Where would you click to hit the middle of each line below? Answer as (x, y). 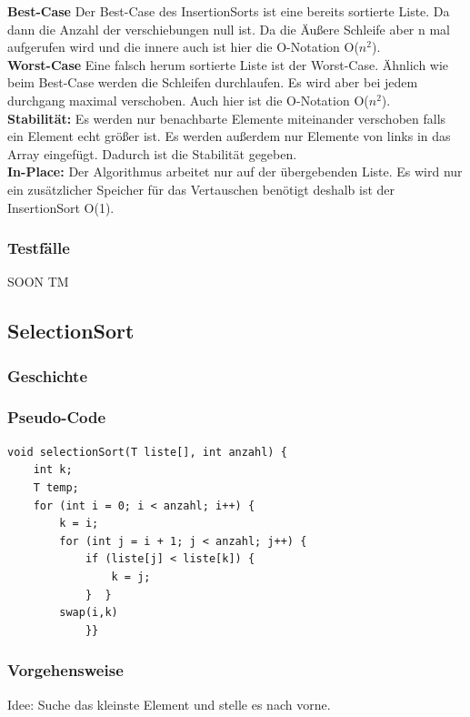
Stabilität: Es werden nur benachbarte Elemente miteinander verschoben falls (227, 118)
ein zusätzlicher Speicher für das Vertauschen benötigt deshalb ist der (201, 189)
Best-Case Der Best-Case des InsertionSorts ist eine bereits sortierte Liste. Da (229, 11)
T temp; (56, 487)
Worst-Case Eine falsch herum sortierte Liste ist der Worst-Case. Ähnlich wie (228, 64)
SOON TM (38, 282)
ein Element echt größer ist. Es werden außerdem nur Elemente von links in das (229, 136)
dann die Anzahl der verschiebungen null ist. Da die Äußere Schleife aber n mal (229, 29)
